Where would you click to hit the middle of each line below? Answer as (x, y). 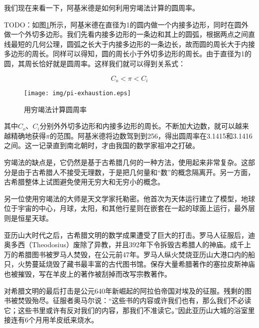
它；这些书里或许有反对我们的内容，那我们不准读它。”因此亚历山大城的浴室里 (129, 310)
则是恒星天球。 (28, 218)
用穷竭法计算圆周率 (55, 109)
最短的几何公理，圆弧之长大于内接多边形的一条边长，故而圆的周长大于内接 (133, 44)
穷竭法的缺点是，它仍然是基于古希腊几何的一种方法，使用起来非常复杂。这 (126, 162)
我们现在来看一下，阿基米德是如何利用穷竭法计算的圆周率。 (102, 7)
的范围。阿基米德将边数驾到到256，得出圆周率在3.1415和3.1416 (151, 135)
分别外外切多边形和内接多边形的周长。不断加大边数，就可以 (137, 126)
